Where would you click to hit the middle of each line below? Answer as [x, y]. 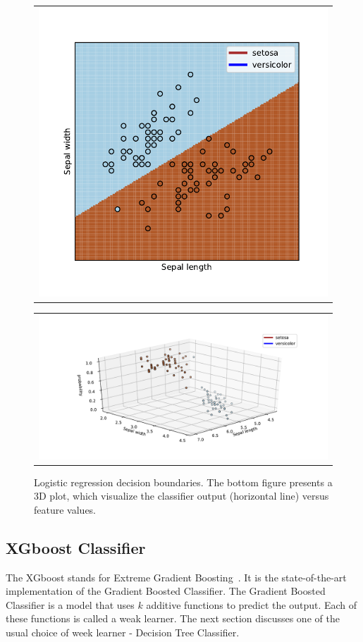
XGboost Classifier [76, 547]
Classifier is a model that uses [70, 604]
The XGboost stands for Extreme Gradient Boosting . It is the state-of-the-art [176, 577]
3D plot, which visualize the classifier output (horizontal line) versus [181, 496]
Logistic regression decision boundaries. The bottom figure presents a [183, 482]
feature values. [65, 509]
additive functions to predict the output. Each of [252, 604]
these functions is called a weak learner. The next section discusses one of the [173, 618]
